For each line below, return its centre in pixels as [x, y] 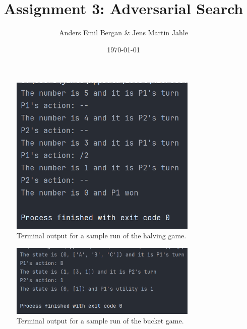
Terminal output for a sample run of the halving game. [102, 236]
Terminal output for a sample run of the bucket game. [100, 321]
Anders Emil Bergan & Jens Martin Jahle [124, 32]
